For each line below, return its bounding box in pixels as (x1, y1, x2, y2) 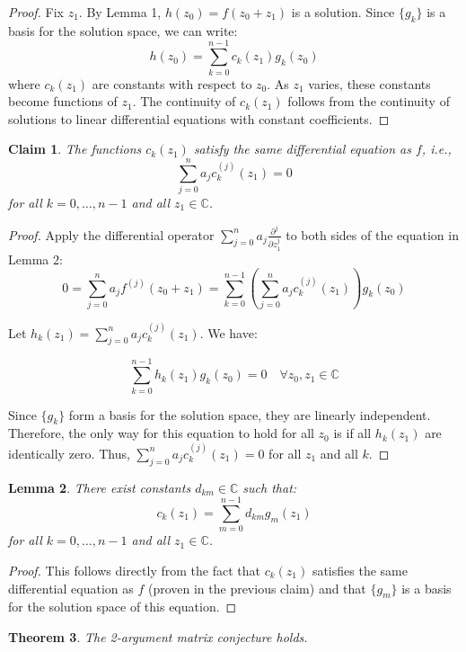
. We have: (199, 323, 258, 342)
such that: (242, 478, 297, 496)
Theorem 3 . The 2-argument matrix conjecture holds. (8, 627, 308, 646)
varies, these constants (308, 74, 431, 93)
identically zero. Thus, (8, 443, 130, 462)
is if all (333, 424, 372, 442)
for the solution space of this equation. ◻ (8, 597, 237, 616)
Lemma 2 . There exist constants (8, 478, 191, 496)
